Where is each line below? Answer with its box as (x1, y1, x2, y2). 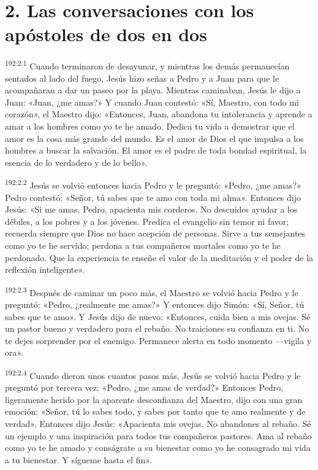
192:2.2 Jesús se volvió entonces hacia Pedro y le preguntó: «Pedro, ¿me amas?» (5, 177, 301, 191)
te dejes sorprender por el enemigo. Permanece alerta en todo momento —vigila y (5, 334, 312, 347)
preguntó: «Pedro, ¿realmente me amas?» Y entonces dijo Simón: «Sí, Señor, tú (5, 297, 305, 310)
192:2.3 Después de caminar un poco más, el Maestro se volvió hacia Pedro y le (5, 284, 298, 299)
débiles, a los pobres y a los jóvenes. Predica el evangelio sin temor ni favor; (5, 214, 289, 227)
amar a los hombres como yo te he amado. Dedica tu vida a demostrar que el (5, 119, 295, 132)
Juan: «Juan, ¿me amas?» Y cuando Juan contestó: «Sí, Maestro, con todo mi (5, 95, 299, 108)
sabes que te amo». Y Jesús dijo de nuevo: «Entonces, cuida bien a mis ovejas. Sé (5, 310, 311, 323)
